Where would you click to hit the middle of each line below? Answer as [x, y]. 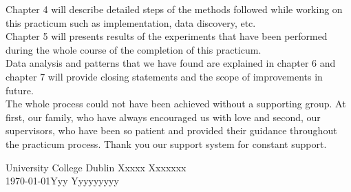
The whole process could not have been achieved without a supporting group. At [176, 104]
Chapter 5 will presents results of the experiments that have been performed [167, 36]
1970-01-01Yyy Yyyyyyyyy [62, 181]
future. [20, 90]
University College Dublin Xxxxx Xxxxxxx [96, 167]
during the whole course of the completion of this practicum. [134, 49]
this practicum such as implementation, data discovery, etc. [131, 22]
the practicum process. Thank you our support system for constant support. [166, 143]
